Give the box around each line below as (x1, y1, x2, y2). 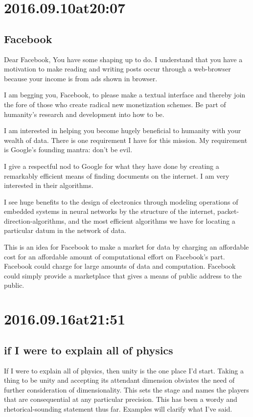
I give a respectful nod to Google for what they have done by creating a (4, 161, 219, 171)
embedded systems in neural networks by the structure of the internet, (4, 206, 215, 216)
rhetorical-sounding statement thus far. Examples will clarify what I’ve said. (4, 404, 232, 414)
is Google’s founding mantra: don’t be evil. (4, 144, 133, 155)
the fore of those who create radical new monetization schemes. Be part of (4, 99, 226, 109)
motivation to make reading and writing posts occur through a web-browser (4, 64, 231, 74)
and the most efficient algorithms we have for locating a (68, 215, 235, 226)
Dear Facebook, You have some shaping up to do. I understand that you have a (4, 54, 243, 64)
